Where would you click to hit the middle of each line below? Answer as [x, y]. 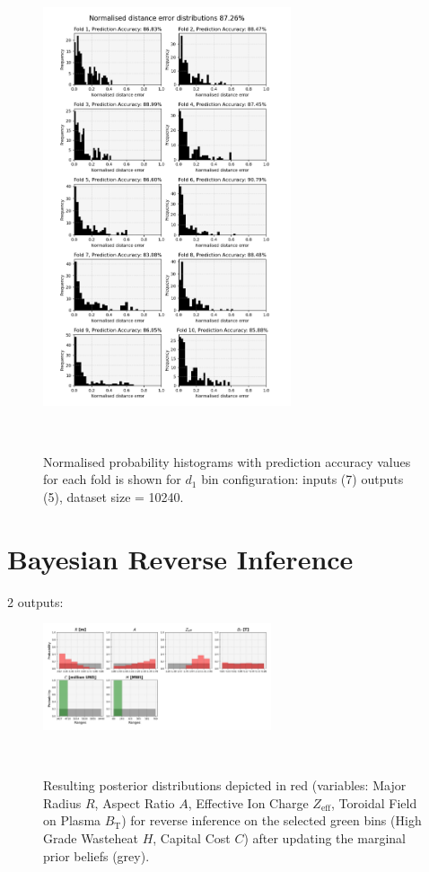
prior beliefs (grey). [96, 855]
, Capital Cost [192, 838]
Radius [62, 802]
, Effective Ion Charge [248, 802]
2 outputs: [35, 601]
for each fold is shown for [112, 479]
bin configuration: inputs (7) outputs [302, 479]
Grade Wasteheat [91, 838]
